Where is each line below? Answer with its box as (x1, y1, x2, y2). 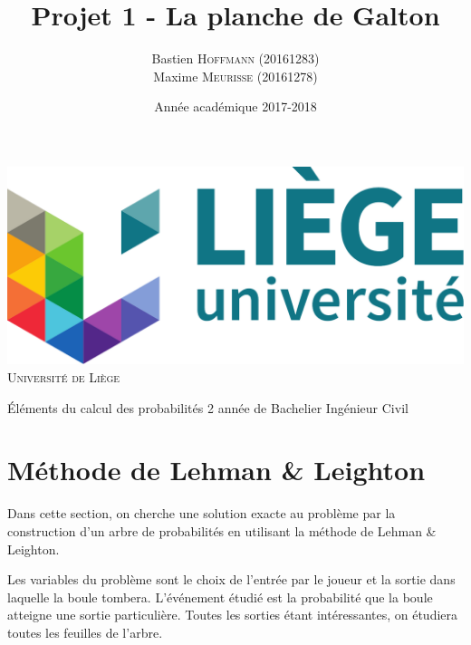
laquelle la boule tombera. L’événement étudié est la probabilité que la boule (7, 587, 433, 606)
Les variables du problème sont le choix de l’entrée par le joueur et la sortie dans (7, 570, 456, 589)
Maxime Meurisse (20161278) (153, 66, 318, 85)
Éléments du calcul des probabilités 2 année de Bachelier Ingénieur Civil (7, 398, 409, 417)
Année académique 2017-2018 (154, 97, 317, 116)
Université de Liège (7, 368, 120, 387)
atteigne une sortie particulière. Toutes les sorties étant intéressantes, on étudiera (7, 605, 458, 624)
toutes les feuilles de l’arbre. (7, 622, 163, 641)
